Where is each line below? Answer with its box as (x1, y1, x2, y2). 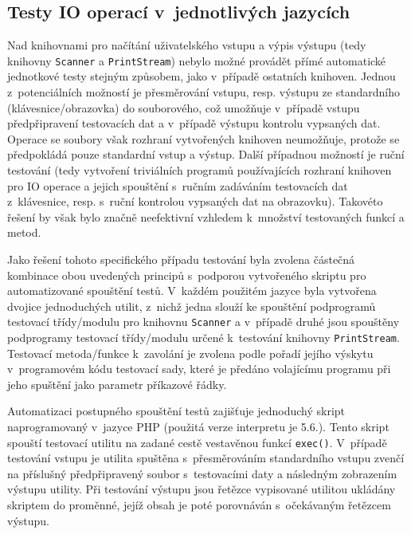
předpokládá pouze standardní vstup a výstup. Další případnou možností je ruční (7, 146, 405, 163)
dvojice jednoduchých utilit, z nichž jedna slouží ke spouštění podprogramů (7, 297, 376, 314)
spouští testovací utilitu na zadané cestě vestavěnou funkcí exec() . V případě (7, 434, 387, 450)
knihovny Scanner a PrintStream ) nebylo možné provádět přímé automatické (7, 52, 386, 69)
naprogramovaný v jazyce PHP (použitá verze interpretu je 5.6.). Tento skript (7, 418, 389, 435)
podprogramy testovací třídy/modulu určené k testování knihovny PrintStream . (7, 329, 400, 346)
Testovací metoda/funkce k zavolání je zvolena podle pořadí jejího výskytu (7, 344, 374, 361)
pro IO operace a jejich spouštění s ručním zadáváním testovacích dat (7, 177, 348, 194)
